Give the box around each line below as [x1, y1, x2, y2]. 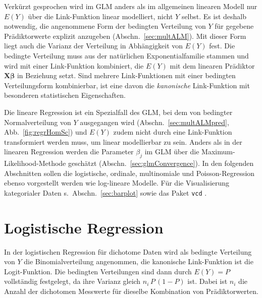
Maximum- [201, 146, 235, 157]
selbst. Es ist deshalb [181, 11, 247, 21]
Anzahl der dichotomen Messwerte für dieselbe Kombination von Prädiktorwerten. [4, 286, 258, 296]
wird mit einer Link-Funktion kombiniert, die [4, 60, 144, 71]
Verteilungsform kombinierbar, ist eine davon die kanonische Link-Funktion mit [4, 80, 250, 90]
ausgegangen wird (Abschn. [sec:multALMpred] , [80, 116, 229, 127]
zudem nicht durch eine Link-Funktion [113, 127, 232, 137]
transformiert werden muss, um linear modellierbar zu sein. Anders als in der [4, 136, 242, 147]
